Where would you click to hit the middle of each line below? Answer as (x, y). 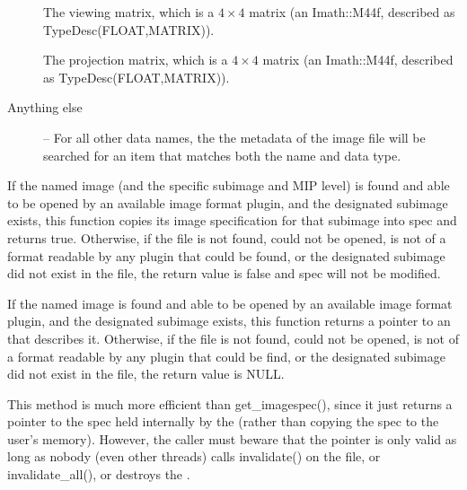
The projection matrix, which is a (136, 60)
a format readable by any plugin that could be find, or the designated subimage (226, 356)
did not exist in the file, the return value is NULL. (146, 374)
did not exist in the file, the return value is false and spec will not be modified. (224, 273)
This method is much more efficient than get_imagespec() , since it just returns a (230, 403)
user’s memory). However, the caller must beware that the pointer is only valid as (232, 438)
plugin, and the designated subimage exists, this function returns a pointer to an (229, 321)
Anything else (45, 107)
